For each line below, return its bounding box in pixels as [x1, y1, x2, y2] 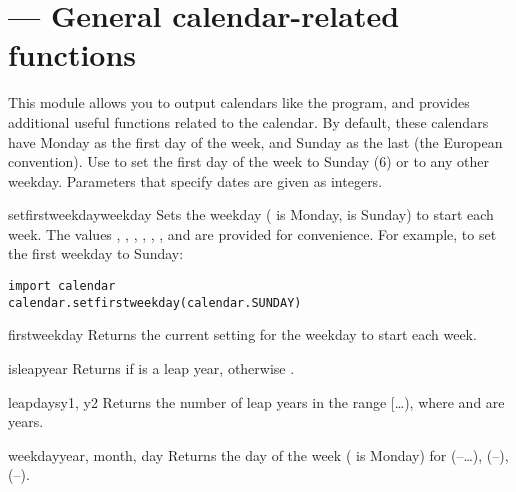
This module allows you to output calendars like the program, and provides [8, 92, 470, 113]
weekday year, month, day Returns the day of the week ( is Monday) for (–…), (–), [8, 444, 509, 465]
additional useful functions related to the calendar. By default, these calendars [8, 111, 489, 132]
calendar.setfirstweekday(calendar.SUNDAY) [8, 295, 302, 310]
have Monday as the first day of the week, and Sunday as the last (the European [8, 131, 503, 152]
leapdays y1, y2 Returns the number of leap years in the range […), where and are [8, 391, 505, 412]
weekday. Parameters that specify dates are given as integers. [8, 170, 383, 191]
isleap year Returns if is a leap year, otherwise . [8, 357, 295, 378]
